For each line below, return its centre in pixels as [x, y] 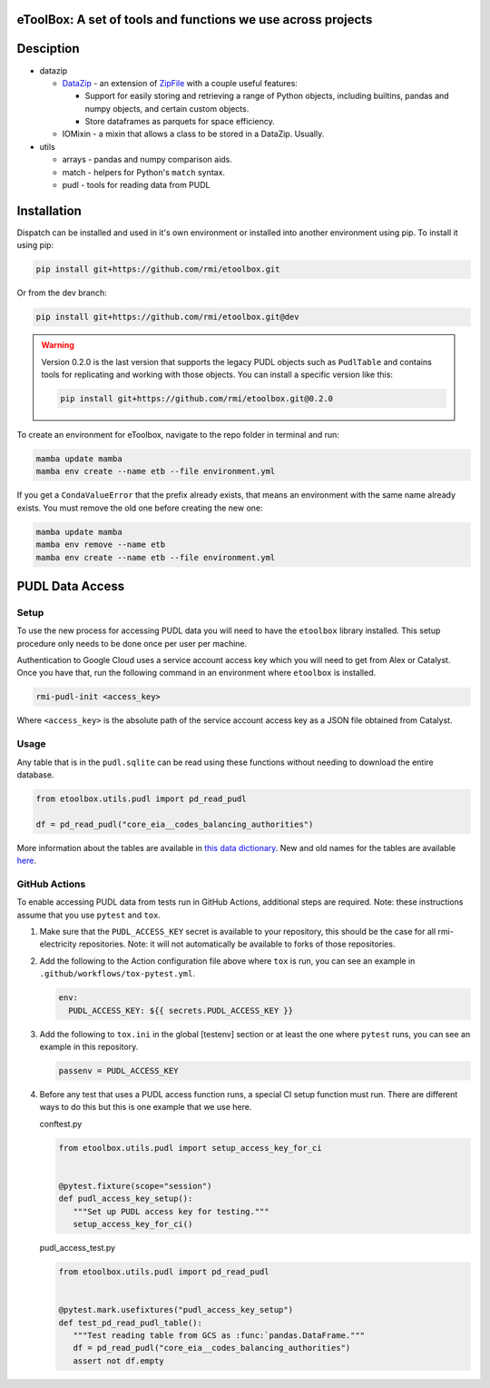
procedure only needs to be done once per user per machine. [132, 643]
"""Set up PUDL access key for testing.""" [171, 1211]
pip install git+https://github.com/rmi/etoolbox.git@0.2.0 [197, 399]
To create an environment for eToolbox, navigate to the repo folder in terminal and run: [178, 435]
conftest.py [61, 1124]
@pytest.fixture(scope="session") [135, 1186]
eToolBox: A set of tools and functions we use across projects [195, 20]
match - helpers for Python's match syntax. [144, 172]
